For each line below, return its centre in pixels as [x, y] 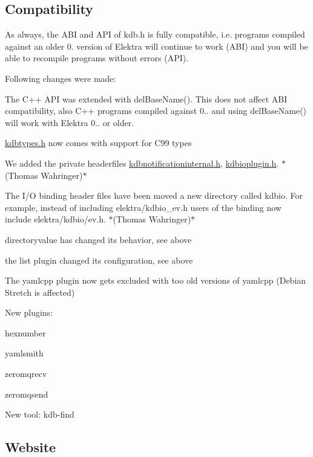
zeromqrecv [26, 374]
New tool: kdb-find [40, 414]
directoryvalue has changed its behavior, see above [98, 239]
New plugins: [29, 312]
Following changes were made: [61, 78]
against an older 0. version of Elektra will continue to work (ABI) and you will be [156, 46]
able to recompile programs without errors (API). [97, 58]
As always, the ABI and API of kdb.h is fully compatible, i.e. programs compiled [155, 34]
